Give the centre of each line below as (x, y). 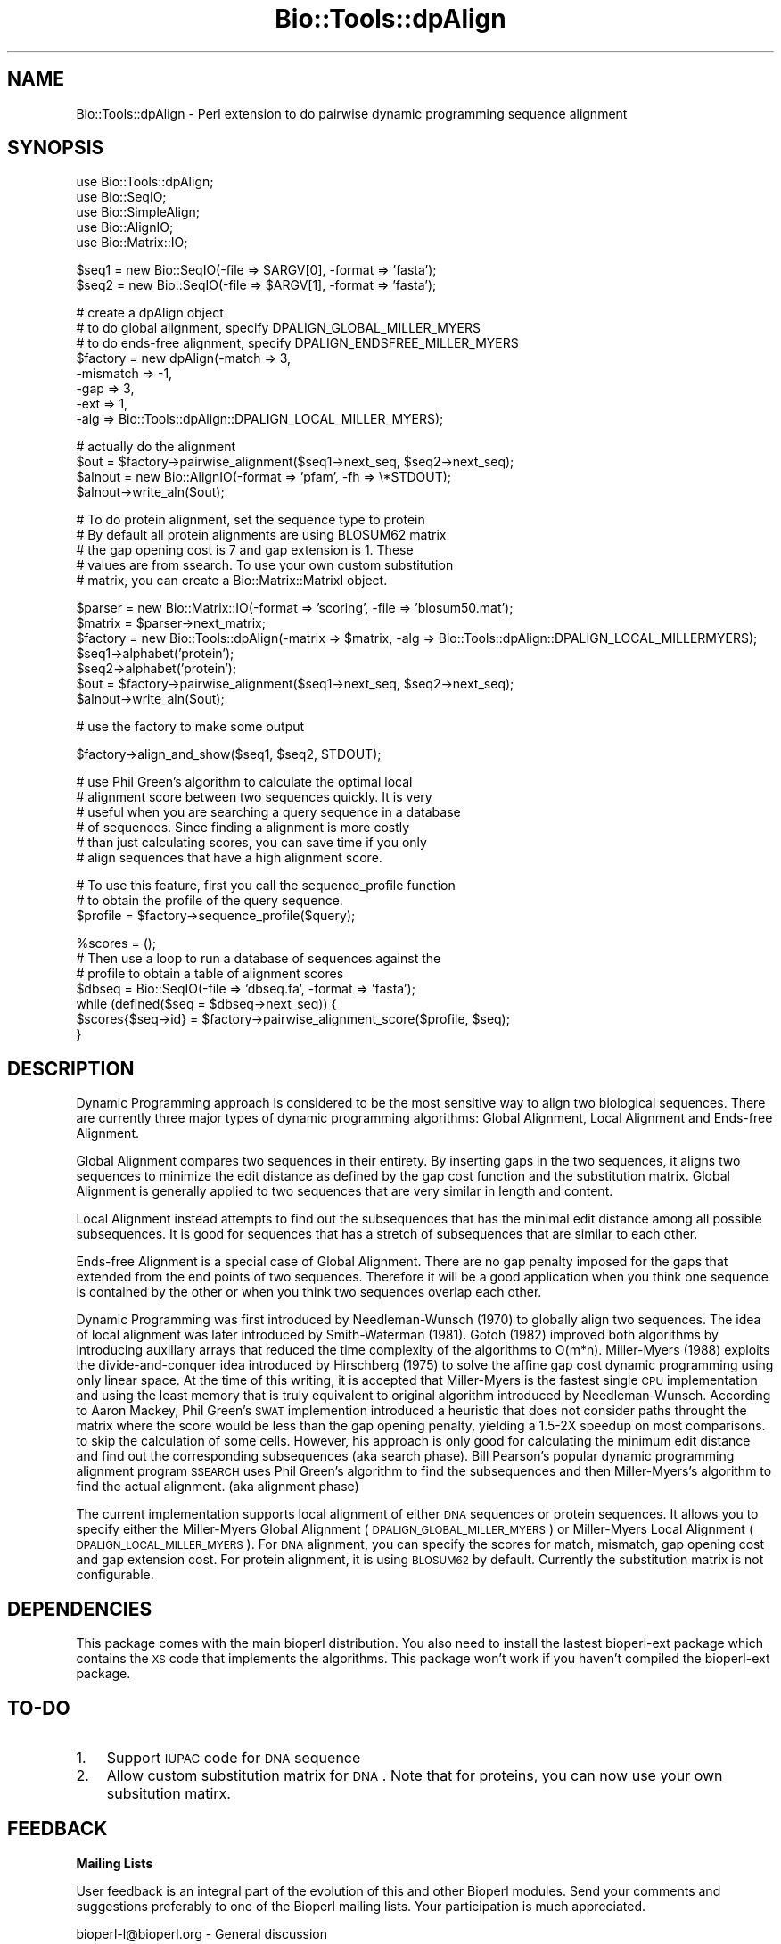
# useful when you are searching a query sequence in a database (268, 812)
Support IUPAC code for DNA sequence (234, 1757)
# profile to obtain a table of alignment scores (210, 974)
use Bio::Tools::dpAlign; (145, 182)
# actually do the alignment (156, 447)
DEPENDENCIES (80, 1609)
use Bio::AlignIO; (125, 227)
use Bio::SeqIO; (121, 197)
